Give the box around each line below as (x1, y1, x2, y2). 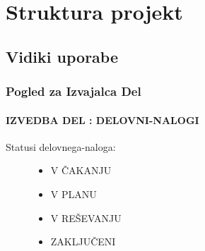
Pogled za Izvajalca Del (6, 82, 141, 100)
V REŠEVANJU (50, 210, 122, 225)
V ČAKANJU (50, 163, 112, 178)
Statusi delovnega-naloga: (6, 139, 116, 154)
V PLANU (50, 186, 97, 201)
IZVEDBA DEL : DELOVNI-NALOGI (6, 112, 199, 127)
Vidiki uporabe (6, 45, 118, 67)
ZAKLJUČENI (50, 234, 116, 249)
